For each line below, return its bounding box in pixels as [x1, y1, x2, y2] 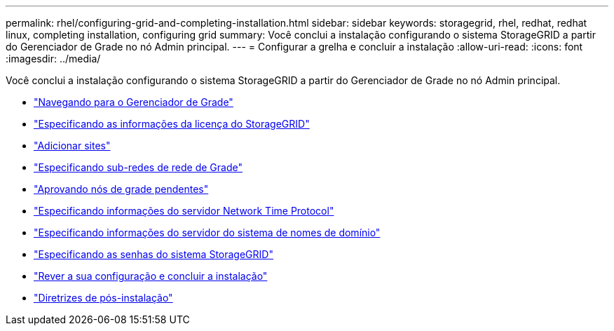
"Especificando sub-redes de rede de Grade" [34, 161, 243, 173]
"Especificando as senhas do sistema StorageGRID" [34, 248, 273, 260]
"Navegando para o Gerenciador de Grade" [34, 96, 233, 108]
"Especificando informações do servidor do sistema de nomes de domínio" [34, 227, 381, 238]
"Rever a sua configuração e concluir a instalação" [34, 270, 268, 282]
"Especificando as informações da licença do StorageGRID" [34, 118, 310, 130]
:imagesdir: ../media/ [6, 53, 101, 65]
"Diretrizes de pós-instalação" [34, 292, 173, 304]
